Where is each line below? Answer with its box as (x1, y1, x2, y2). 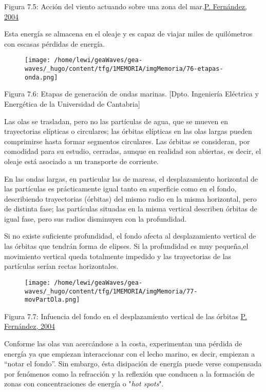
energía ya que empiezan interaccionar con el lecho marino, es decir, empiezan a (4, 348, 255, 359)
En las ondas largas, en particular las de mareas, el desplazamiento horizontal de (4, 173, 258, 184)
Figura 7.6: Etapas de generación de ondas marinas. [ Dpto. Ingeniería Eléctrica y (4, 88, 259, 99)
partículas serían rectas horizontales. (4, 261, 119, 271)
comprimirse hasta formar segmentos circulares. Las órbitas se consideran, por (4, 135, 250, 146)
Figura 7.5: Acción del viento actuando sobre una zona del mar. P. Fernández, (4, 1, 247, 11)
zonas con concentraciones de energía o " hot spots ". (4, 378, 164, 389)
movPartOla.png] (25, 296, 80, 304)
